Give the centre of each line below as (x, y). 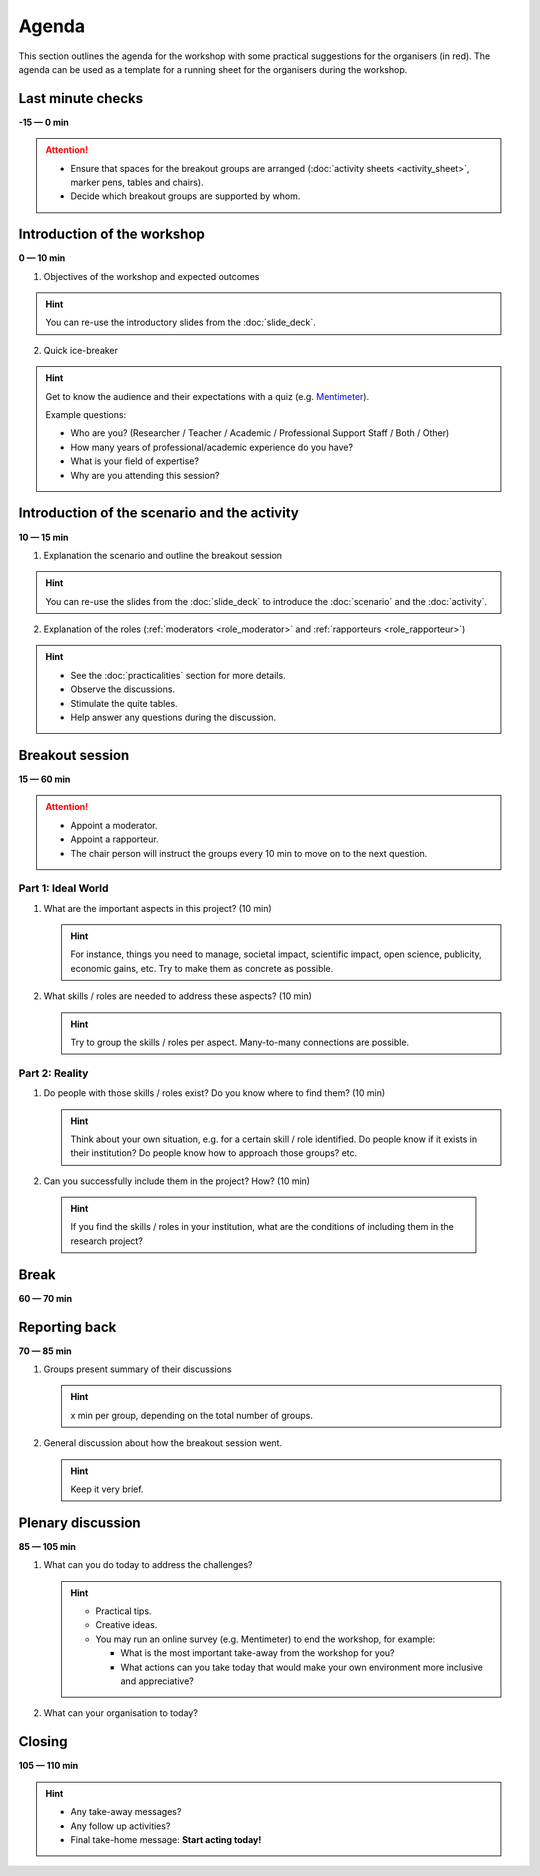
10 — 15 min (43, 537)
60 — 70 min (45, 1298)
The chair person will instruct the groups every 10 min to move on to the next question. (249, 853)
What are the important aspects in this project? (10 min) (157, 908)
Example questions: (86, 415)
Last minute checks (81, 98)
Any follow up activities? (120, 1826)
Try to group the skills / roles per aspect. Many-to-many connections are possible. (240, 1042)
